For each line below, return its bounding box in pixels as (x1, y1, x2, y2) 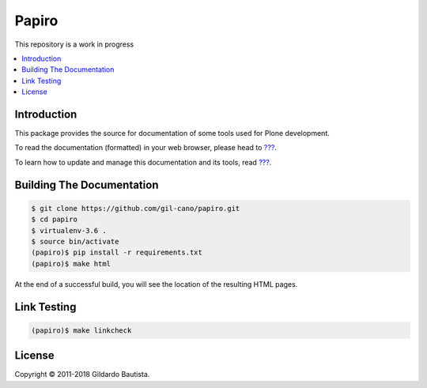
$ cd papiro (31, 215, 78, 224)
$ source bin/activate (31, 237, 119, 246)
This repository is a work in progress (14, 40, 134, 49)
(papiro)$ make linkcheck (31, 326, 132, 335)
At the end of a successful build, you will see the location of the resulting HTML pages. (14, 279, 298, 288)
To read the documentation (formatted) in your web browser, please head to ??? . (14, 143, 277, 153)
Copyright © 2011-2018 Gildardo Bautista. (14, 370, 150, 379)
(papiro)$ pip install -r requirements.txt (31, 248, 203, 257)
